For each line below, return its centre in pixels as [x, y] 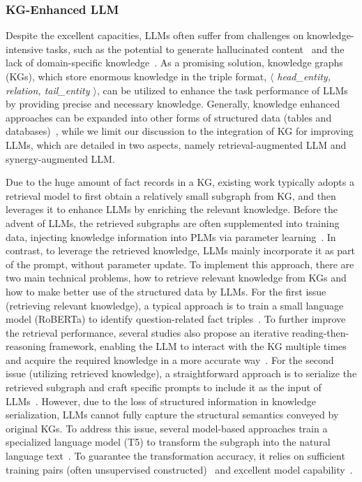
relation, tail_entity [48, 90]
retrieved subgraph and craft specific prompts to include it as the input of [164, 387]
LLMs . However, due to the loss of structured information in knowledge [161, 401]
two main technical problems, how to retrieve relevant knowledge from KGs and [176, 278]
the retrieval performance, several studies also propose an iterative [147, 332]
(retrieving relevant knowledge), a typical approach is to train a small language [175, 305]
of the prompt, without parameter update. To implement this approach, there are [180, 264]
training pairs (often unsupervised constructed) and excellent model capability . [179, 469]
